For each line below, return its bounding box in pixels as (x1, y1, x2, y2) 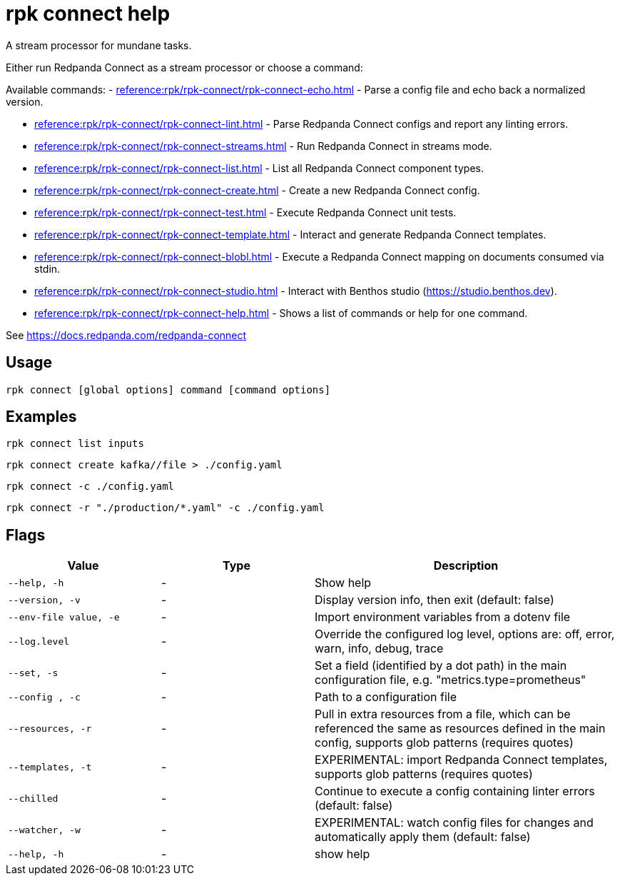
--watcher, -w (8, 824, 81, 835)
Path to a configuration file (315, 690, 457, 705)
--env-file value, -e (8, 611, 120, 623)
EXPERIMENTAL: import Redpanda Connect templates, (315, 752, 608, 767)
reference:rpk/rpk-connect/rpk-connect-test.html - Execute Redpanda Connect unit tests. (34, 206, 457, 218)
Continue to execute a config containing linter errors (315, 784, 595, 799)
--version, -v (8, 594, 81, 605)
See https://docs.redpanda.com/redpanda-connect (6, 328, 247, 341)
